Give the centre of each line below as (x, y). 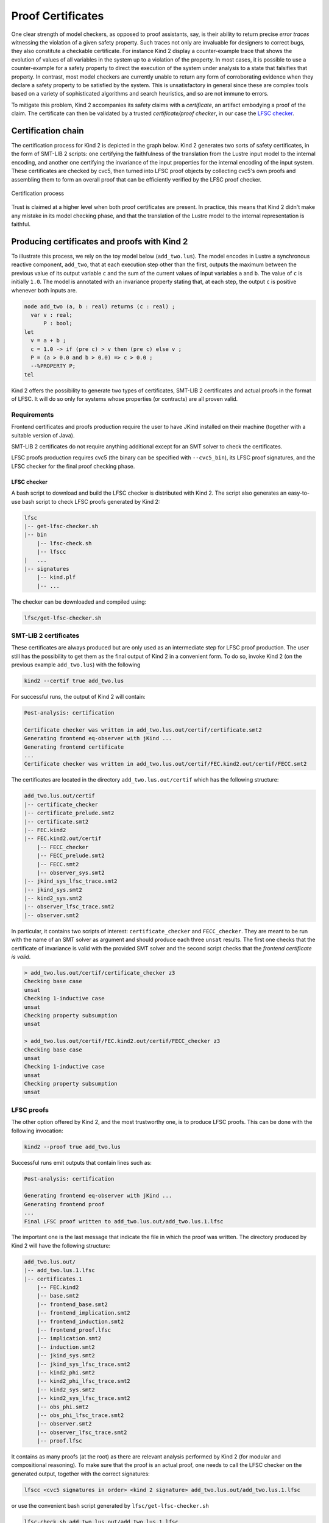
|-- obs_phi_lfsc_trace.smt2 (80, 1415)
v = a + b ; (48, 341)
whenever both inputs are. (44, 290)
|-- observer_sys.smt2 (71, 872)
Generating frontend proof (64, 1204)
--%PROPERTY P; (53, 366)
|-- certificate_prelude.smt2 (69, 813)
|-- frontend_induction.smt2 (80, 1321)
